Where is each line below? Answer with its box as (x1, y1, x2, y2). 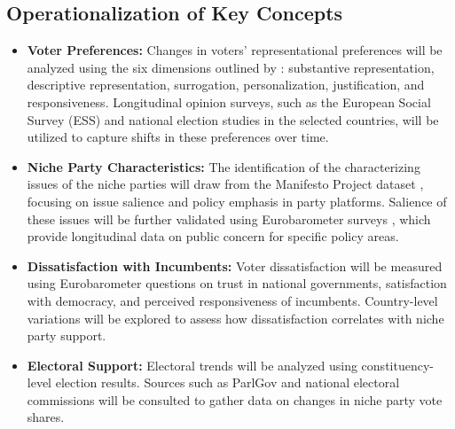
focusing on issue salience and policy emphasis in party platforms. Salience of (27, 191, 447, 210)
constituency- (361, 355, 434, 374)
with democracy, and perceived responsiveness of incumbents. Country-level (27, 291, 438, 309)
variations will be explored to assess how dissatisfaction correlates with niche (27, 308, 444, 327)
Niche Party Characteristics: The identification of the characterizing (27, 157, 420, 175)
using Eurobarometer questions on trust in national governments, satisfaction (27, 274, 447, 292)
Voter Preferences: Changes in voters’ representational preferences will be (27, 41, 443, 59)
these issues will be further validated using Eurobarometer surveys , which (27, 209, 431, 228)
